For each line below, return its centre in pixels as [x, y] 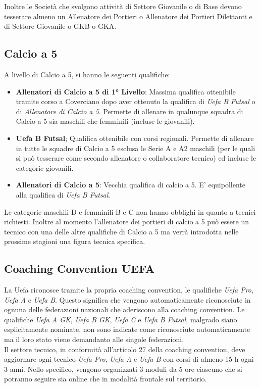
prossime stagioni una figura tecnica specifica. [75, 241]
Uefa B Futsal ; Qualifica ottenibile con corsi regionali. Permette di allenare [135, 138]
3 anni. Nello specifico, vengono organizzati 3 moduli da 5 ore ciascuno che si [123, 369]
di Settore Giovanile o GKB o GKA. [60, 26]
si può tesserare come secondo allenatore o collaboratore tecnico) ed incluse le [136, 158]
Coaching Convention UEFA [79, 269]
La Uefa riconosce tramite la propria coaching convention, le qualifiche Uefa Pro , [129, 290]
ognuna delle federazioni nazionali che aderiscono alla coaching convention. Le [124, 309]
